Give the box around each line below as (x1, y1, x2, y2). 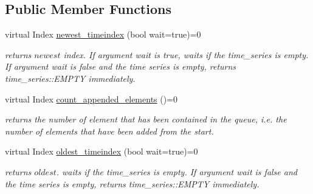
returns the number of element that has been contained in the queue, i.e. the (5, 113, 287, 125)
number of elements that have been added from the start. (5, 124, 214, 137)
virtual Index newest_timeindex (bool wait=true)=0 (5, 28, 201, 41)
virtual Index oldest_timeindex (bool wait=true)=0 (5, 145, 198, 158)
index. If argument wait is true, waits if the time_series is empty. (63, 48, 309, 61)
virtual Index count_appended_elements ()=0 (5, 92, 178, 105)
